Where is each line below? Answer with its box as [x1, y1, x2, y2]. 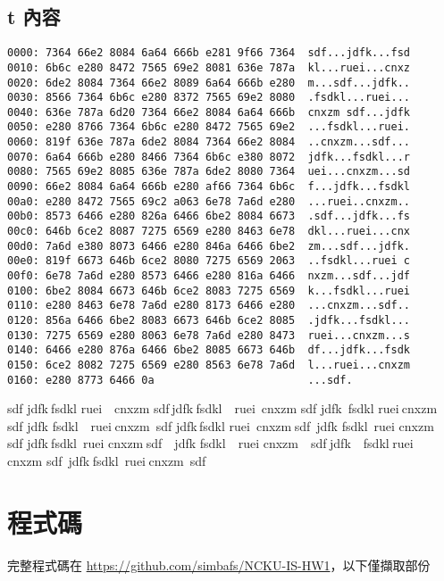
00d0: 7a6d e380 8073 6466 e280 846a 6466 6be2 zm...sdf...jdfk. [7, 239, 411, 253]
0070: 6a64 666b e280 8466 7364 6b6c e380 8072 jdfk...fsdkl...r [7, 150, 411, 163]
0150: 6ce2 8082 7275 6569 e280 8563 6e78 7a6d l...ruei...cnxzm [7, 358, 411, 371]
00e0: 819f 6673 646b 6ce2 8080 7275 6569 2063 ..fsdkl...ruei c [7, 254, 411, 268]
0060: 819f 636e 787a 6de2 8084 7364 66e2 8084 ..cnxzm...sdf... [7, 136, 411, 149]
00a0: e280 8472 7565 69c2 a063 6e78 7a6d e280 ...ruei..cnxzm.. [7, 195, 411, 208]
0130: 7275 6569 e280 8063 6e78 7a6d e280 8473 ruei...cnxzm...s [7, 328, 411, 342]
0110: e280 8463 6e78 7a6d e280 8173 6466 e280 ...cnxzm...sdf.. [7, 299, 411, 312]
